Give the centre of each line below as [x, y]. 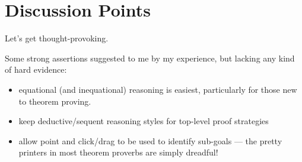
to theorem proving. [55, 101]
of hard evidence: [36, 69]
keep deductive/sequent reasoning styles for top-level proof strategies [144, 121]
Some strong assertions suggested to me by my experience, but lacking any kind [150, 58]
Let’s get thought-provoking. [57, 38]
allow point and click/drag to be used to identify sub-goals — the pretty [150, 140]
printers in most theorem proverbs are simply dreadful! [118, 152]
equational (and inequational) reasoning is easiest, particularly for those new [158, 89]
